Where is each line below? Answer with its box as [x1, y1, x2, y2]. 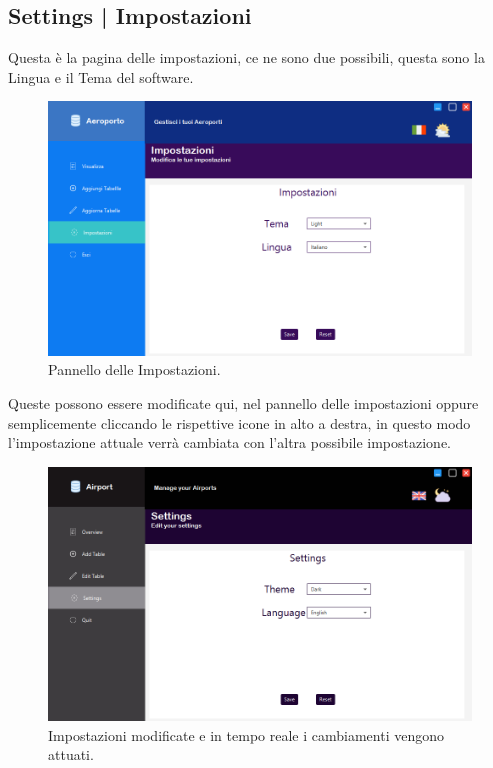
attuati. [48, 744, 94, 765]
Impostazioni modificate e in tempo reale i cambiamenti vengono [48, 724, 444, 745]
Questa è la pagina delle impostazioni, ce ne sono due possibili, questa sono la [8, 47, 485, 68]
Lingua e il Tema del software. [8, 66, 194, 87]
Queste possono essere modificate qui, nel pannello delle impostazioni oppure [8, 392, 479, 413]
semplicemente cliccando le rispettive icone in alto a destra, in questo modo [8, 412, 471, 433]
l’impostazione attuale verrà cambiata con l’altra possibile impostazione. [8, 432, 451, 453]
